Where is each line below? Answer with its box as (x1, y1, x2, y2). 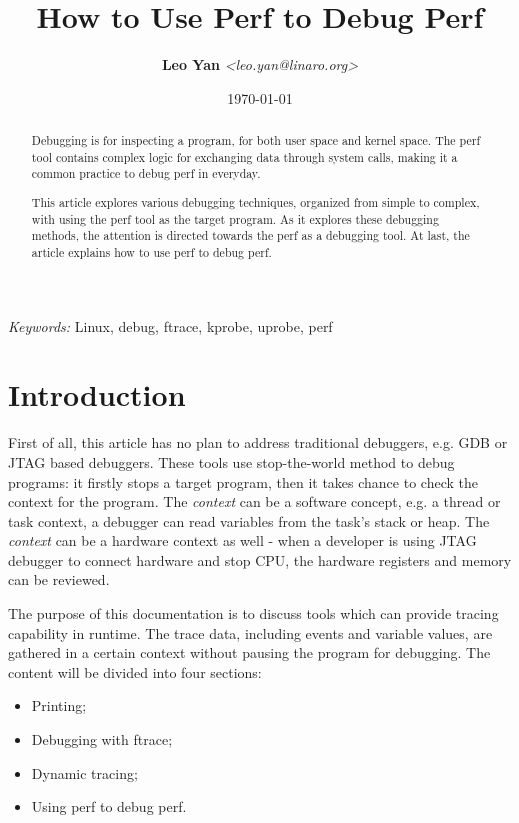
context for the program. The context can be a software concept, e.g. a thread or (8, 491, 501, 512)
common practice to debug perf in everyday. (31, 165, 261, 182)
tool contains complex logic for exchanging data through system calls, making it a (31, 148, 458, 165)
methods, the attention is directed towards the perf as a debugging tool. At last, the (31, 227, 470, 244)
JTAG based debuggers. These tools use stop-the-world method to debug (8, 451, 455, 472)
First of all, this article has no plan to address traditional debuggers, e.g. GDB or (8, 432, 508, 453)
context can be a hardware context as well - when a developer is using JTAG (8, 530, 477, 551)
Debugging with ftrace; (31, 729, 173, 750)
